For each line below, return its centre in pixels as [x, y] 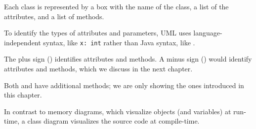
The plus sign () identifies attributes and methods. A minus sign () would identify [128, 59]
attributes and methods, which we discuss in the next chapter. [98, 69]
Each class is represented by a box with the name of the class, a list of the [116, 6]
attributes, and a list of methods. [54, 16]
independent [22, 42]
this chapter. [23, 95]
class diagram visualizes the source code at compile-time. [113, 121]
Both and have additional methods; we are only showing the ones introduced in [124, 85]
